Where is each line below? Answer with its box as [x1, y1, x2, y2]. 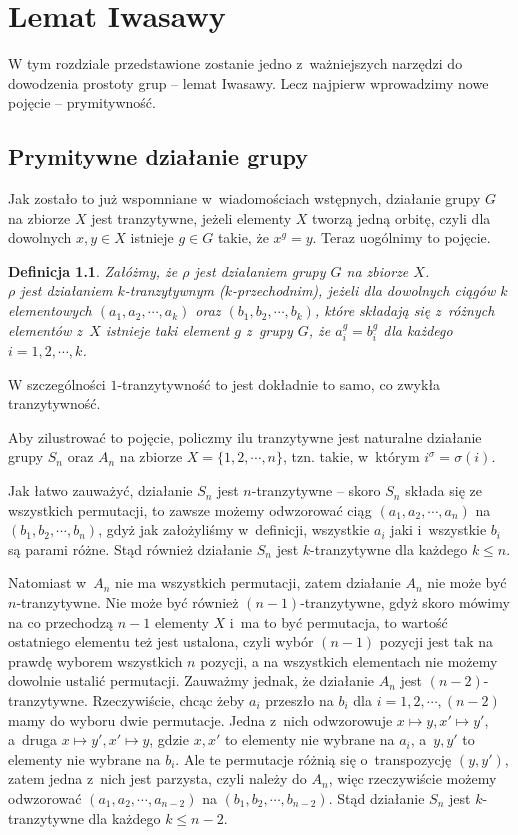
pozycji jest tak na [379, 631, 494, 652]
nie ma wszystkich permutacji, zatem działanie [115, 572, 401, 593]
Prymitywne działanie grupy [8, 141, 309, 172]
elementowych [8, 300, 92, 321]
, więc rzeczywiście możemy [328, 768, 497, 789]
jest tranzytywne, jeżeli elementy [91, 207, 292, 228]
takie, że [217, 227, 269, 248]
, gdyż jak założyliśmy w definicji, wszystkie [98, 519, 370, 540]
